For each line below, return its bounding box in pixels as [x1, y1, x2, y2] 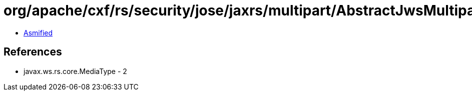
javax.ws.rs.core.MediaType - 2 [24, 66, 127, 75]
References [4, 45, 62, 58]
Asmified [24, 28, 53, 37]
